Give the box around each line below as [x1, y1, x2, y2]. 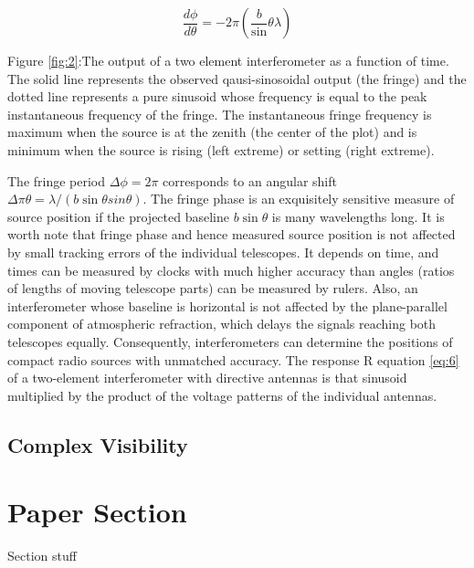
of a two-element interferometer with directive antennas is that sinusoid [7, 368, 407, 387]
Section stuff [7, 546, 77, 565]
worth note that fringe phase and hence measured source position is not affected [7, 225, 456, 244]
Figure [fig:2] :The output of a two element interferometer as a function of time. [7, 51, 449, 69]
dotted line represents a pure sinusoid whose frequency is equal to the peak [7, 87, 427, 106]
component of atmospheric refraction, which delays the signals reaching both [7, 314, 437, 333]
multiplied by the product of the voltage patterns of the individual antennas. [7, 385, 437, 405]
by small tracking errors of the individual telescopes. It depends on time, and [7, 242, 439, 261]
